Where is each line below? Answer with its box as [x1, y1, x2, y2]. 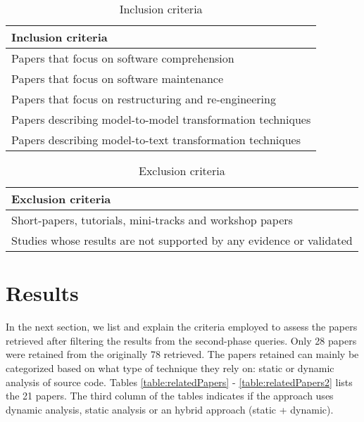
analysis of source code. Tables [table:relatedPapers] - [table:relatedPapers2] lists [6, 374, 353, 389]
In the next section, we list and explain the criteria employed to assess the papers [6, 319, 358, 334]
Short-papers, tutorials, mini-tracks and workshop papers [11, 212, 293, 228]
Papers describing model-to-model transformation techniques [11, 111, 311, 127]
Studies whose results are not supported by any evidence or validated [11, 232, 353, 248]
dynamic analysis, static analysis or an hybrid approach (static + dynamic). [6, 402, 334, 416]
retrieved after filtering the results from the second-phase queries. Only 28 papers [6, 333, 357, 347]
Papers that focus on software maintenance [11, 70, 224, 87]
